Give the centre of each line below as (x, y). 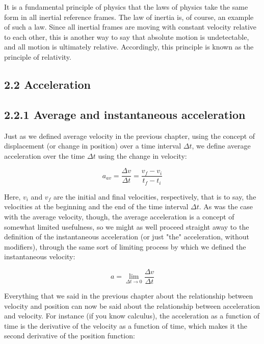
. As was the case (226, 206)
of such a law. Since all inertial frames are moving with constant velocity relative (130, 27)
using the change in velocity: (142, 155)
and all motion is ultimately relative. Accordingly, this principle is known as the (129, 47)
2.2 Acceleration (48, 84)
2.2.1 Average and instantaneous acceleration (125, 114)
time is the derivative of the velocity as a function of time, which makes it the (126, 325)
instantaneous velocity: (40, 256)
